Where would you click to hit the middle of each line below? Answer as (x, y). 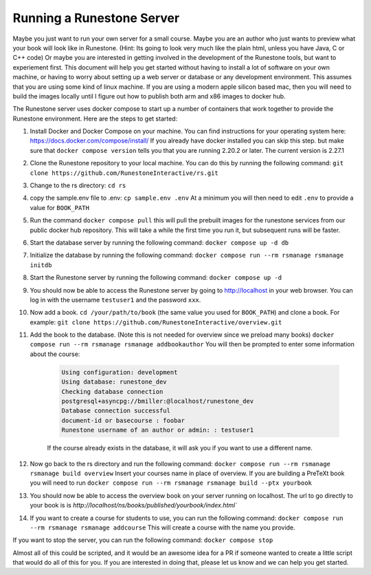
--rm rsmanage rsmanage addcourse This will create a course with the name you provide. (162, 527)
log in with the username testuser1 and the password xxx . (115, 300)
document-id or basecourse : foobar (123, 420)
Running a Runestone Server (96, 18)
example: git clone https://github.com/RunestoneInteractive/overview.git (156, 322)
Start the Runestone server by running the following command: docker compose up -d (156, 278)
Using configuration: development (120, 372)
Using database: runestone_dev (114, 382)
